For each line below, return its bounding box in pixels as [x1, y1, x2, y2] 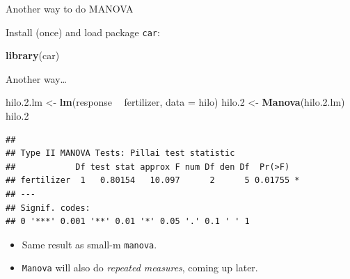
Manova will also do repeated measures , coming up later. [22, 260, 258, 275]
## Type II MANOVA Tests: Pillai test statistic [6, 148, 235, 159]
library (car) [6, 48, 60, 63]
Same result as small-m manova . [22, 237, 157, 251]
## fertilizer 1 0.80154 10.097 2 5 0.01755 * [6, 175, 300, 186]
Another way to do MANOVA [6, 1, 134, 15]
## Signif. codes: [6, 202, 90, 213]
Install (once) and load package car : [6, 24, 160, 39]
